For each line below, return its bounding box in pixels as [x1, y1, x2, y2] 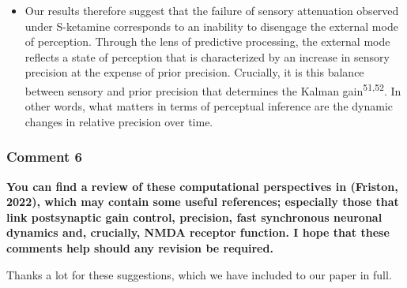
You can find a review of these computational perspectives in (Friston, [6, 178, 398, 194]
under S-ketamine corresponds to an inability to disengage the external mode [24, 17, 398, 34]
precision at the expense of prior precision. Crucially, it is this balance [24, 64, 364, 80]
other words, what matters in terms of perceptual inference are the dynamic [24, 98, 394, 114]
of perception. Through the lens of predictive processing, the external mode [24, 33, 390, 50]
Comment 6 [6, 147, 82, 166]
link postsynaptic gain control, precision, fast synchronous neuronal [6, 208, 383, 225]
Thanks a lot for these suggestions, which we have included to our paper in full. [6, 266, 392, 282]
